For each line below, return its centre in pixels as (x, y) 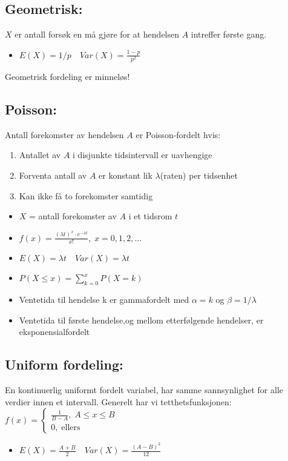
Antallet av (40, 155)
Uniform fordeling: (64, 364)
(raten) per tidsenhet (199, 175)
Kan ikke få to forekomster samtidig (86, 195)
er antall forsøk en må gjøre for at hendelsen (97, 34)
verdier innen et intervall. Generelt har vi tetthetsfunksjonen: (118, 401)
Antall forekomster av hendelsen (64, 134)
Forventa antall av (53, 175)
